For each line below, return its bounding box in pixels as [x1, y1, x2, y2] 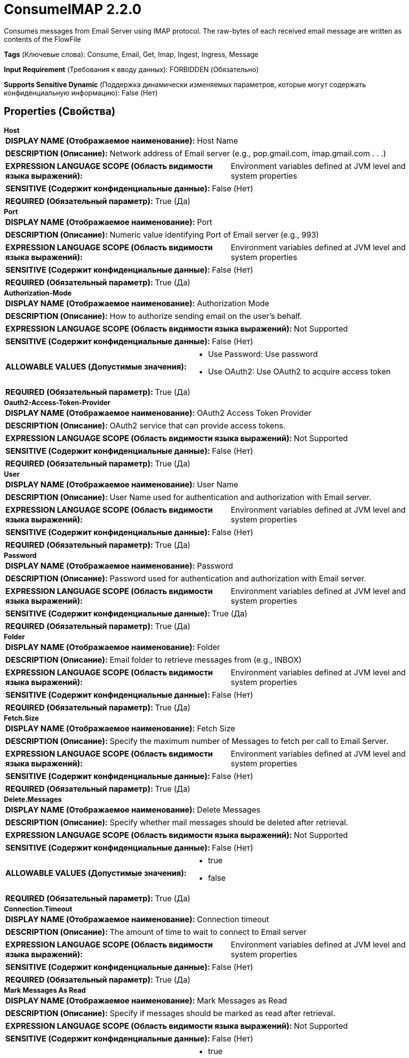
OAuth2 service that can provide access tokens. [110, 420, 286, 430]
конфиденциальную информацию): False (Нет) [4, 88, 158, 97]
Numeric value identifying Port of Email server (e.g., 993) [110, 229, 319, 240]
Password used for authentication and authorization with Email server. [110, 573, 366, 583]
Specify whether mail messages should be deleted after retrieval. [110, 817, 348, 827]
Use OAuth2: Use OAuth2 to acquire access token [208, 366, 391, 376]
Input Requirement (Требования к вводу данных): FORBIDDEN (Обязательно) [4, 65, 259, 74]
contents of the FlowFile [4, 35, 81, 43]
